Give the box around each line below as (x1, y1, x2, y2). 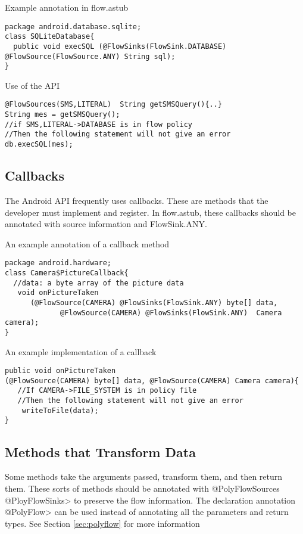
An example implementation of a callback (5, 345, 157, 358)
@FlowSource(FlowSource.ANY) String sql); (5, 52, 176, 61)
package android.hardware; (5, 259, 111, 268)
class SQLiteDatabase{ (5, 32, 95, 41)
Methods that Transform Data (5, 442, 196, 461)
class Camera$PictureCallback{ (5, 268, 129, 277)
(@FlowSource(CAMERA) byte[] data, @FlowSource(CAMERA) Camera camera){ (5, 376, 299, 385)
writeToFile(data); (21, 406, 99, 415)
